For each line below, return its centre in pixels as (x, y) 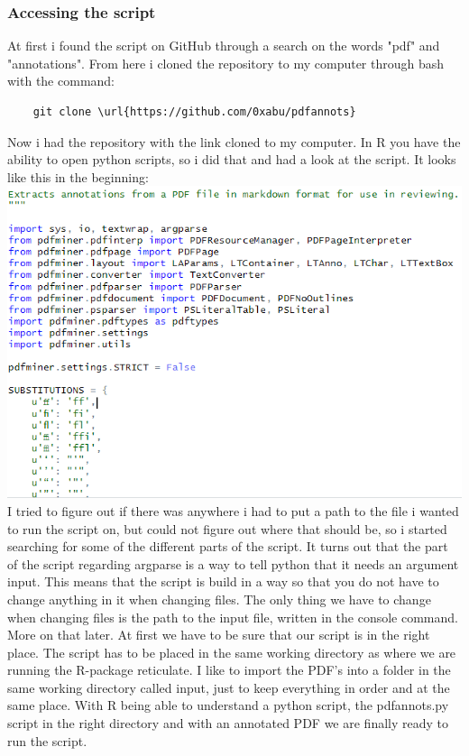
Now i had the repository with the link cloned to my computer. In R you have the (234, 141)
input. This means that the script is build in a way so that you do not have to (223, 581)
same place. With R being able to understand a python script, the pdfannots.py (228, 705)
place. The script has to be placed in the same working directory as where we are (232, 652)
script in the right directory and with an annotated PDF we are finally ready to (228, 723)
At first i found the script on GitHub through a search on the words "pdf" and (224, 46)
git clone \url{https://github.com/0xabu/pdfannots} (194, 112)
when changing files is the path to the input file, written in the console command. (233, 617)
